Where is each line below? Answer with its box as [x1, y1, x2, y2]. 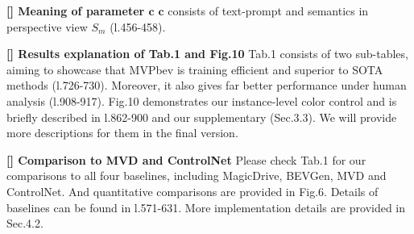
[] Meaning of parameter [6, 2, 145, 19]
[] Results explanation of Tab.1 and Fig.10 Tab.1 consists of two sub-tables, [6, 45, 408, 62]
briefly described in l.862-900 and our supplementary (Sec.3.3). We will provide [6, 108, 397, 125]
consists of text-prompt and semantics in [168, 2, 369, 19]
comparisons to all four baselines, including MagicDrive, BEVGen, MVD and [6, 167, 387, 184]
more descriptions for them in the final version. [6, 124, 238, 141]
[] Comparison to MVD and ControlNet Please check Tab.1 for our [6, 151, 366, 168]
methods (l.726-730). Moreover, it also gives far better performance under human [6, 77, 407, 94]
